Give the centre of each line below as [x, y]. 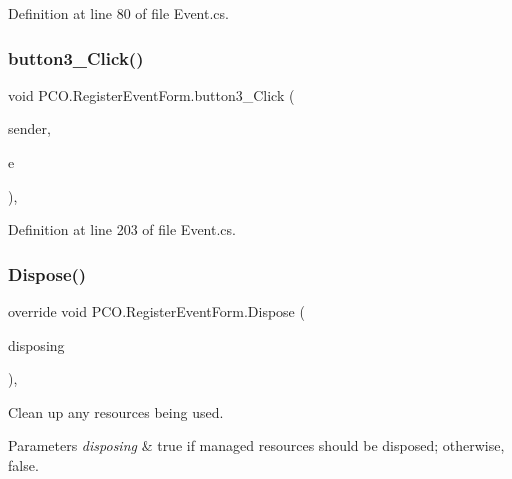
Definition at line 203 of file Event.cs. [122, 229]
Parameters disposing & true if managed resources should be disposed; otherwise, [256, 445]
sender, [29, 128]
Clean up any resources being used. [116, 411]
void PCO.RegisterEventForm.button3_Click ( [151, 94]
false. [23, 464]
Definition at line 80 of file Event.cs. [118, 13]
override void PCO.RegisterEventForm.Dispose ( [156, 311]
